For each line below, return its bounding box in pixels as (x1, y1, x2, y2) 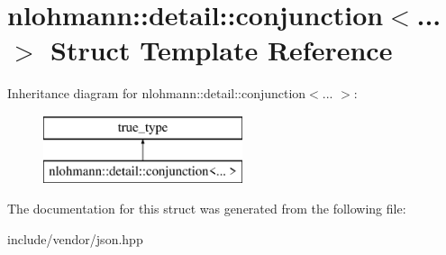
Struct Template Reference (50, 32, 393, 68)
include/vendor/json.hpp (7, 229, 143, 248)
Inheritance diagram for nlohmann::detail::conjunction (7, 84, 306, 103)
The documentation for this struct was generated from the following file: (7, 199, 406, 218)
